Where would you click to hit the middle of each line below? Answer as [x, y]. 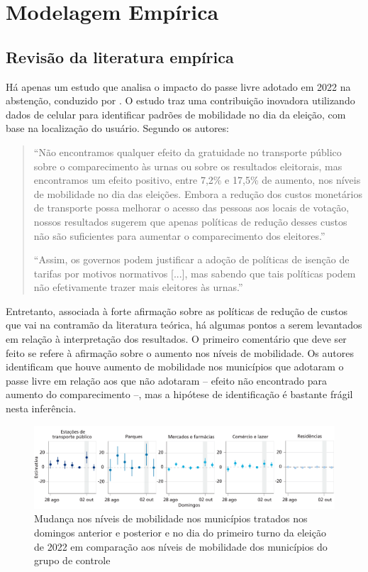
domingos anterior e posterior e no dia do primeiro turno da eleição [180, 532]
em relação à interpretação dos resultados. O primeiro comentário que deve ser [176, 339]
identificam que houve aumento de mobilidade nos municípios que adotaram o [175, 367]
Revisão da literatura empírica [120, 56]
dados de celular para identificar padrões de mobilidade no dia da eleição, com [176, 114]
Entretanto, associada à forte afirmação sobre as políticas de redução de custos [177, 310]
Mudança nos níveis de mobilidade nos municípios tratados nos [171, 518]
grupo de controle [72, 560]
